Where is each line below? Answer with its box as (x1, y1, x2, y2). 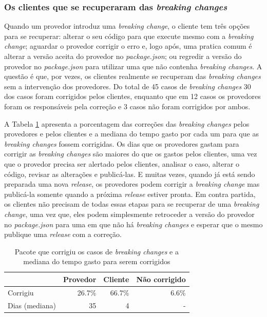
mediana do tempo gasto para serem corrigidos (23, 256, 170, 267)
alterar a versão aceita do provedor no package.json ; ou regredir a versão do (4, 51, 242, 61)
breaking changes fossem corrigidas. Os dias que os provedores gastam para (4, 138, 239, 149)
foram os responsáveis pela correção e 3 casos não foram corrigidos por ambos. (4, 101, 251, 111)
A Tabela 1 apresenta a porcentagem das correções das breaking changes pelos (4, 118, 250, 129)
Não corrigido (136, 273, 186, 284)
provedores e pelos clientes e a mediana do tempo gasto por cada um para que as (4, 128, 259, 139)
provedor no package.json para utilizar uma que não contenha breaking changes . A (4, 61, 262, 71)
